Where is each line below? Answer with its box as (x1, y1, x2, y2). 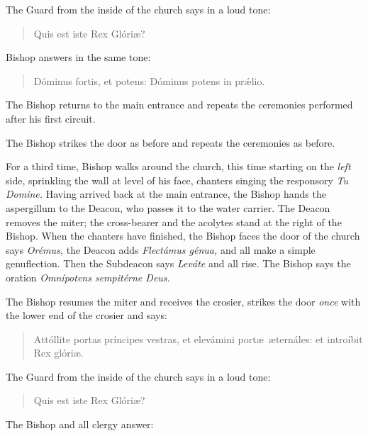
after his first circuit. (6, 111, 96, 125)
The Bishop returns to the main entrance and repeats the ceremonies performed (6, 97, 353, 112)
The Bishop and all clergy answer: (6, 417, 154, 432)
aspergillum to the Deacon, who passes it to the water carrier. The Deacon (6, 200, 330, 215)
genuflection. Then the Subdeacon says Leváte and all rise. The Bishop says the (6, 256, 351, 271)
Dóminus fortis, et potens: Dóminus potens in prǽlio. (33, 73, 265, 88)
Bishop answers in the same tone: (6, 50, 151, 65)
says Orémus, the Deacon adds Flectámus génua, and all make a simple (6, 242, 316, 257)
